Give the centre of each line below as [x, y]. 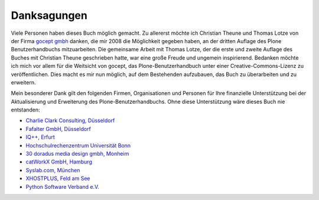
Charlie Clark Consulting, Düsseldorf [70, 120]
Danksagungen [49, 15]
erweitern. [23, 82]
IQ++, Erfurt [40, 137]
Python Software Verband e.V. [63, 186]
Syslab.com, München [53, 170]
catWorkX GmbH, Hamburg [59, 162]
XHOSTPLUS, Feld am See [58, 178]
